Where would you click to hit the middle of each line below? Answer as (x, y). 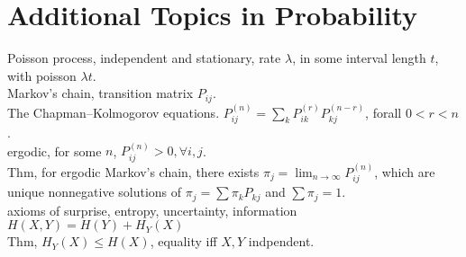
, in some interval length (359, 58)
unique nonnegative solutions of (95, 192)
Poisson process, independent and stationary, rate (144, 58)
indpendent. (281, 241)
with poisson (42, 75)
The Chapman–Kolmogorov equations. (114, 112)
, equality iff (183, 241)
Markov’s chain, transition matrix (101, 93)
